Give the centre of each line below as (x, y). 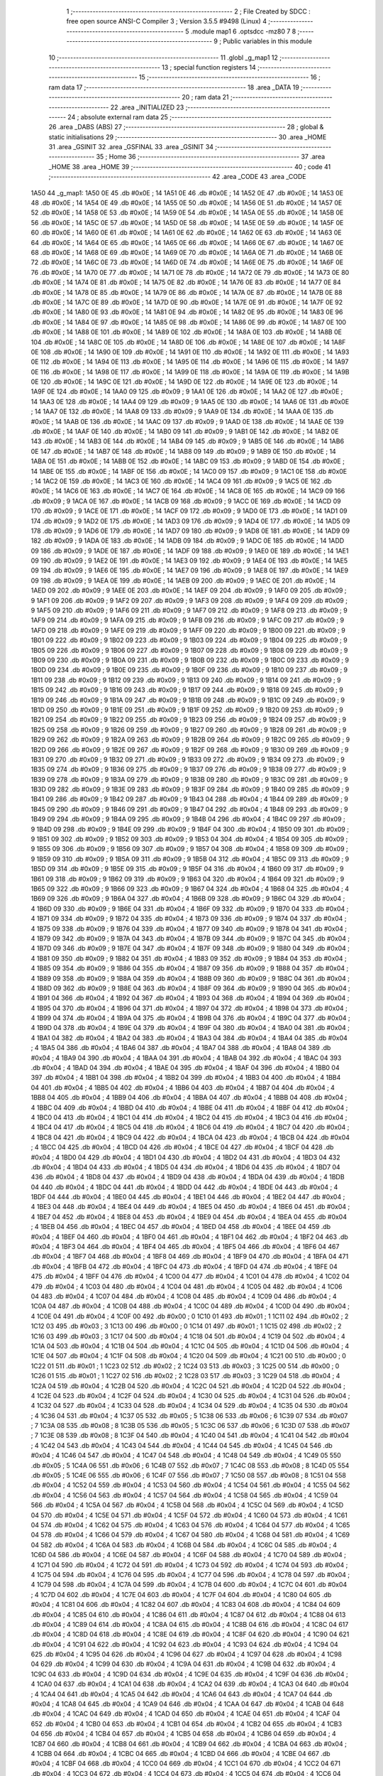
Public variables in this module (267, 41)
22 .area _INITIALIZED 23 (147, 107)
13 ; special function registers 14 (209, 67)
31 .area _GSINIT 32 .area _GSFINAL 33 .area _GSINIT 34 (131, 147)
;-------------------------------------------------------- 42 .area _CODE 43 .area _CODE (177, 177)
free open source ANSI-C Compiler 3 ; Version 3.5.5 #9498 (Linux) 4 (167, 21)
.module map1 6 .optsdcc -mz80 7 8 (243, 31)
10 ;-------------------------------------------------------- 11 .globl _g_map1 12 (163, 58)
